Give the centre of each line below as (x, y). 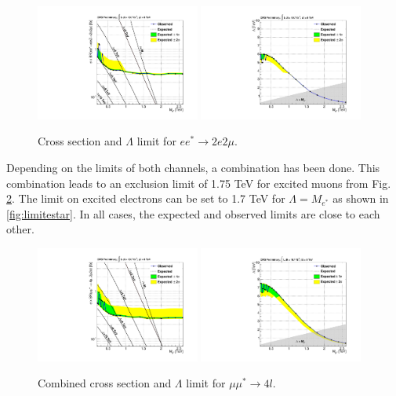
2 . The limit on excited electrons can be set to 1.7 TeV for (146, 198)
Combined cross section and (105, 383)
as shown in (361, 198)
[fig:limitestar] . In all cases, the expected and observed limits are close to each (193, 213)
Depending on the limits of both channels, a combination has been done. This (193, 168)
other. (20, 229)
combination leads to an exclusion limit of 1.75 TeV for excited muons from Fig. (199, 183)
